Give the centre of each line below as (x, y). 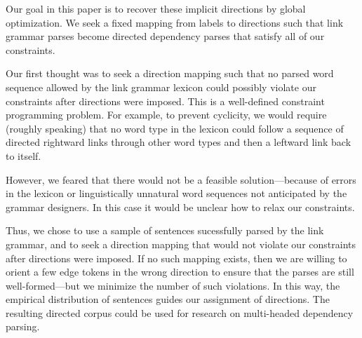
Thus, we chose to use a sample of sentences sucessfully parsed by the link (165, 230)
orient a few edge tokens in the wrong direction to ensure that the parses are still (180, 272)
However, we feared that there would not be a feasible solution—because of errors (181, 179)
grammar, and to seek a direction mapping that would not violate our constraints (181, 244)
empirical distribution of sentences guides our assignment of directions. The (168, 299)
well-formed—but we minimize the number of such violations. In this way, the (173, 285)
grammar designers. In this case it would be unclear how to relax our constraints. (180, 207)
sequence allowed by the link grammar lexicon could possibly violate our (161, 87)
